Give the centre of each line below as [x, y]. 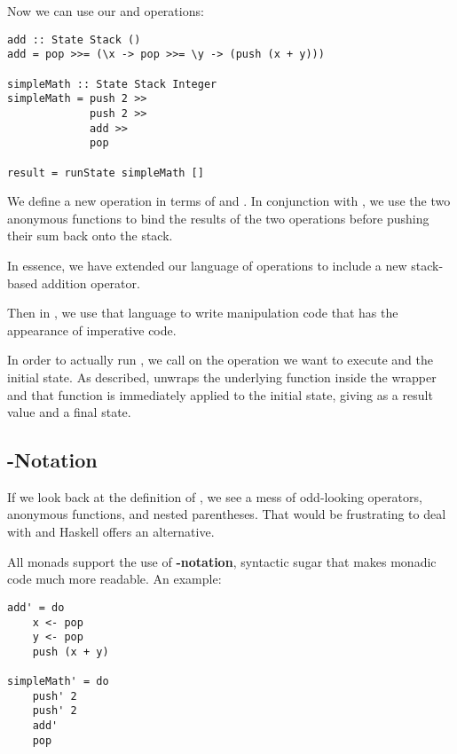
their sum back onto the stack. [90, 236]
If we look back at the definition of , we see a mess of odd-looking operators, [215, 496]
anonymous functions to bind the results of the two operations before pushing [218, 218]
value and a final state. [69, 412]
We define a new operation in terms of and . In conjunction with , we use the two [229, 201]
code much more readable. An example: [114, 579]
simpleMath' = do [58, 682]
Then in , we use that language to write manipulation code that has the [203, 313]
